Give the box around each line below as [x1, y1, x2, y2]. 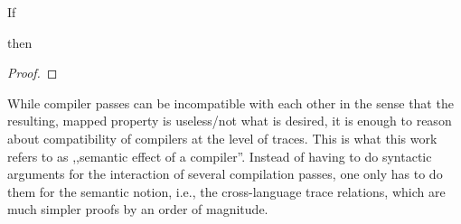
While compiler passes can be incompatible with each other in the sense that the [7, 93, 454, 112]
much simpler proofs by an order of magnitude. [7, 200, 268, 219]
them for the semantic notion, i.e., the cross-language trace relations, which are [7, 182, 446, 201]
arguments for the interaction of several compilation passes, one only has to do [7, 164, 443, 183]
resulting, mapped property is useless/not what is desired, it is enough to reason [7, 111, 452, 130]
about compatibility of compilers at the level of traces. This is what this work [7, 128, 437, 147]
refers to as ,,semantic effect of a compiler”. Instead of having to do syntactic [7, 146, 432, 165]
